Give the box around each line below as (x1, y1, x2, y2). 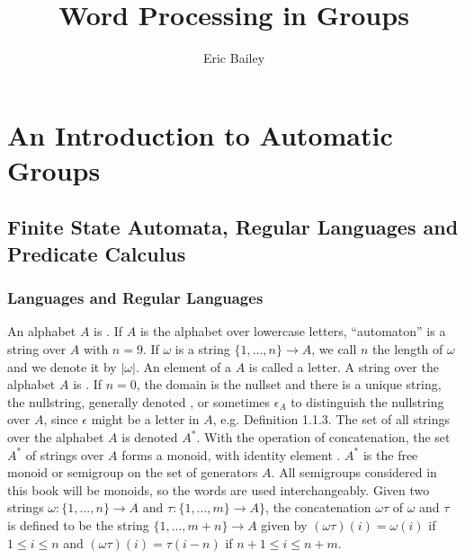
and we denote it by (7, 357, 117, 376)
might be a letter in (91, 410, 200, 429)
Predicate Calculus (7, 239, 186, 267)
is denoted (121, 428, 178, 447)
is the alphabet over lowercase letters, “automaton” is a (139, 322, 446, 341)
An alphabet (7, 322, 76, 341)
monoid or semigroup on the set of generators (7, 463, 258, 482)
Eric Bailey (202, 49, 265, 67)
